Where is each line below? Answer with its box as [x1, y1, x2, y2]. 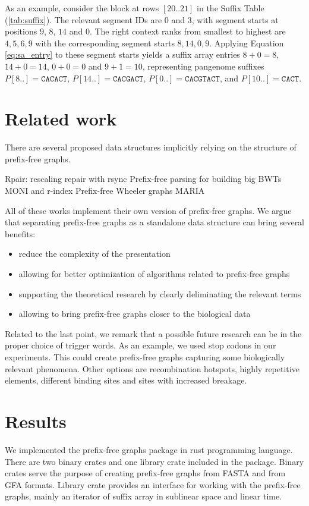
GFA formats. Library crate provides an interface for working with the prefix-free [5, 478, 301, 491]
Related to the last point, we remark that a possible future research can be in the [5, 327, 302, 340]
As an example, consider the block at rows [5, 2, 159, 14]
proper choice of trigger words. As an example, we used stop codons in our [5, 339, 276, 351]
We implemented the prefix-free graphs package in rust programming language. [5, 443, 293, 455]
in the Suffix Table [197, 2, 264, 14]
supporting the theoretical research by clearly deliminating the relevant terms [18, 287, 301, 300]
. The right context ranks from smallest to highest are [89, 25, 286, 37]
